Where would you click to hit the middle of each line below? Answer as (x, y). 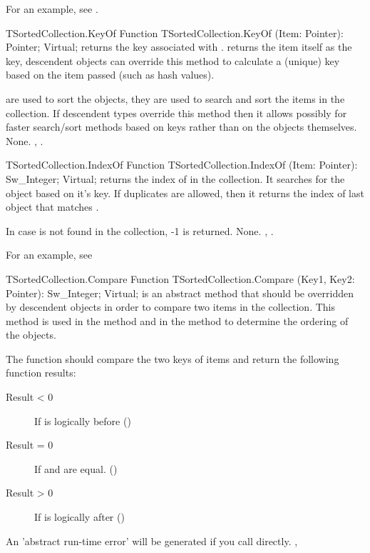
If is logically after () (79, 517)
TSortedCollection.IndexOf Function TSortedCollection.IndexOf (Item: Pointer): (182, 165)
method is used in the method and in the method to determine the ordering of (177, 320)
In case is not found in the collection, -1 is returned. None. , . (140, 230)
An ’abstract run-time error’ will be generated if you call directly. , (152, 540)
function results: (41, 373)
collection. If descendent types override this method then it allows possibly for (176, 113)
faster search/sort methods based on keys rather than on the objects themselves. (181, 127)
